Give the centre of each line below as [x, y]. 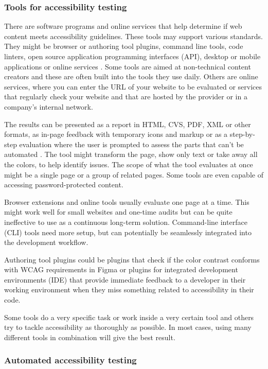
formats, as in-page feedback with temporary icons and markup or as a [116, 134]
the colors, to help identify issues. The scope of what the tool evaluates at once [129, 164]
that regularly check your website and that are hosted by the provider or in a [126, 96]
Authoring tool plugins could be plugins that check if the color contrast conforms [132, 259]
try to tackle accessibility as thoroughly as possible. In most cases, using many [128, 327]
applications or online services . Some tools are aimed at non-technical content [128, 66]
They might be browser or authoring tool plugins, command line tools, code [124, 46]
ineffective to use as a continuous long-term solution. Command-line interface [126, 222]
